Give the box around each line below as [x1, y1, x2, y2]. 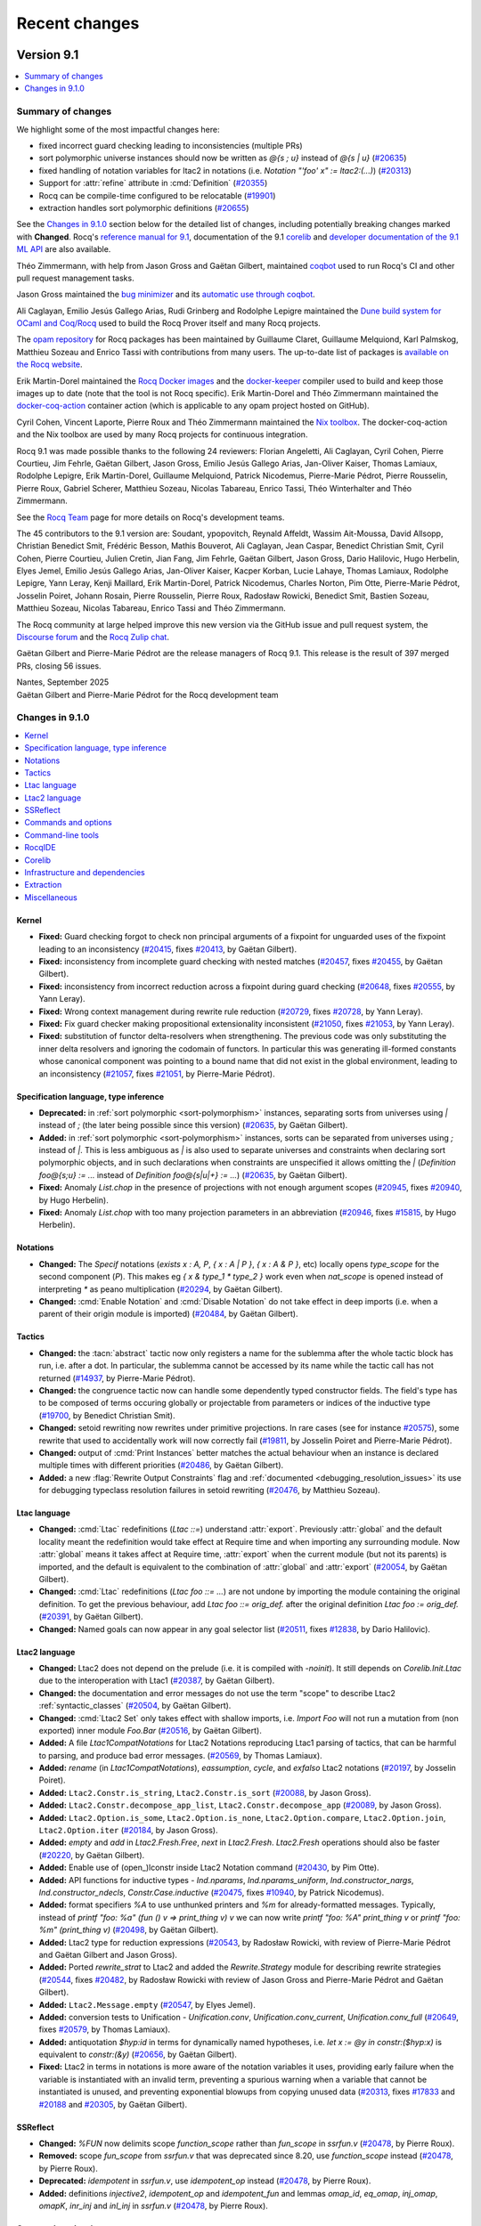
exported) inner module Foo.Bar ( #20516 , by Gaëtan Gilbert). [38, 1725, 262, 1735]
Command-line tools [24, 829, 100, 841]
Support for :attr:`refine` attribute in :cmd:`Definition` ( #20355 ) [38, 178, 268, 189]
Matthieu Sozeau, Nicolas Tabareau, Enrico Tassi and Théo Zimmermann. [16, 603, 286, 613]
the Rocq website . [16, 359, 84, 370]
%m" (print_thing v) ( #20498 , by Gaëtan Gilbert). [38, 1924, 219, 1936]
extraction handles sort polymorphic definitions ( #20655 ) [38, 202, 249, 213]
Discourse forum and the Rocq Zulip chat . [16, 632, 169, 643]
